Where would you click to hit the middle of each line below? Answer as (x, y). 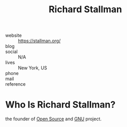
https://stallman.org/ (39, 41)
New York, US (33, 68)
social (11, 52)
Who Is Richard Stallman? (60, 105)
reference (15, 84)
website (13, 35)
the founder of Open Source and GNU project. (53, 119)
